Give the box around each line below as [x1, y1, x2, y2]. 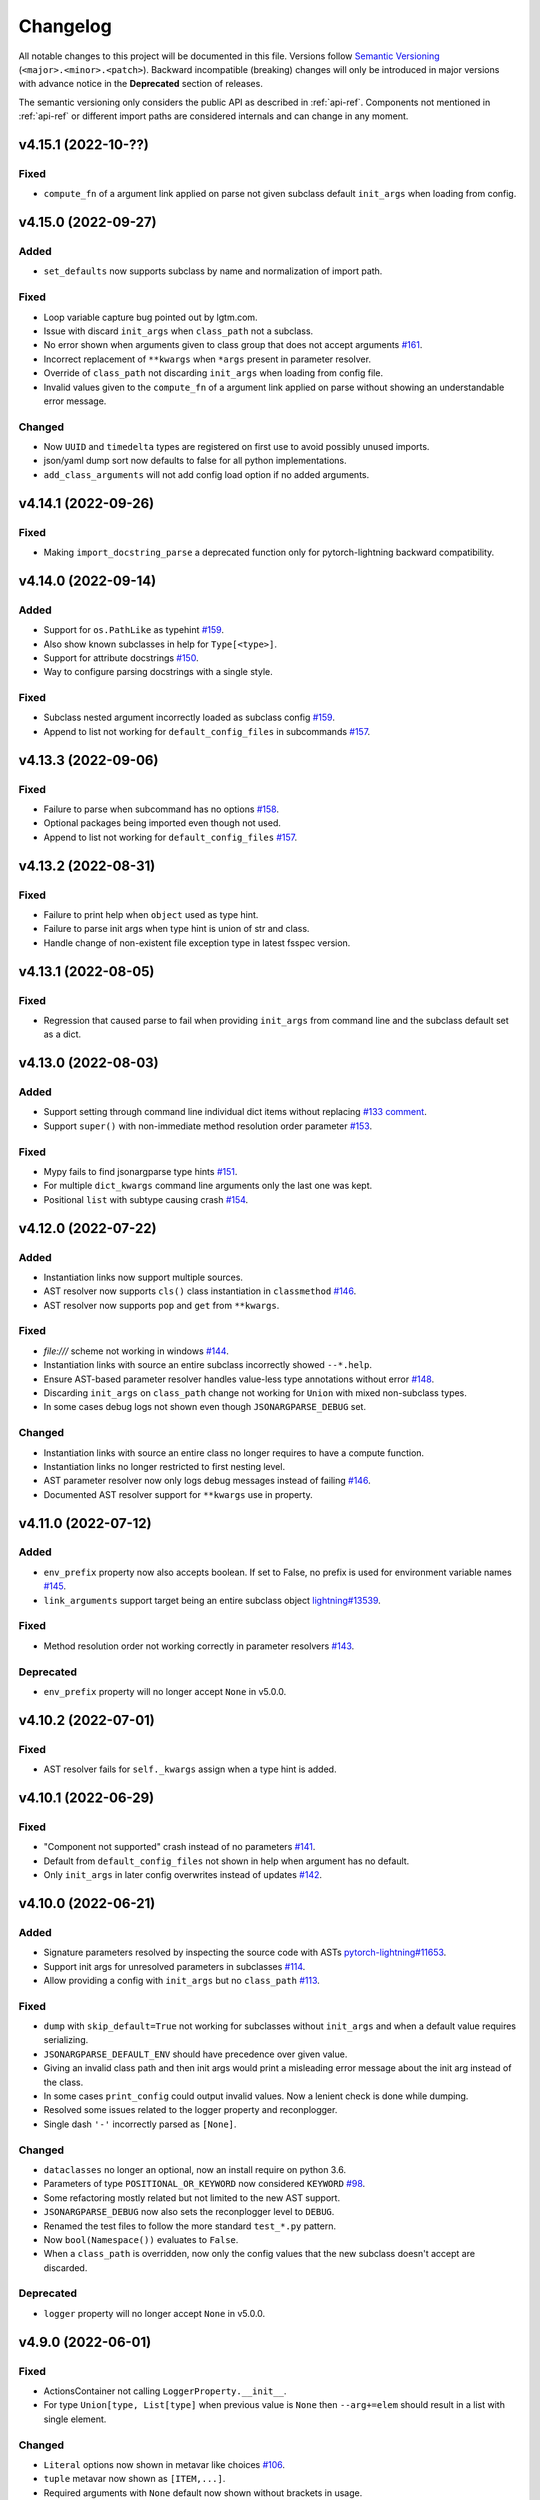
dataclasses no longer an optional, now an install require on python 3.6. [43, 2163, 347, 2175]
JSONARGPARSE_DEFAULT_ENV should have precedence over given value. [43, 2048, 348, 2060]
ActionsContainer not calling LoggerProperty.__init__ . [43, 2385, 287, 2397]
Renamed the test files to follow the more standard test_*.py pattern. [43, 2220, 337, 2232]
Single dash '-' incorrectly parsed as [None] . [43, 2118, 237, 2130]
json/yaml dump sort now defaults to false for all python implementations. [43, 455, 347, 467]
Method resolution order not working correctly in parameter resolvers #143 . [43, 1640, 355, 1652]
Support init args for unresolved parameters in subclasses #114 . [43, 1960, 306, 1972]
